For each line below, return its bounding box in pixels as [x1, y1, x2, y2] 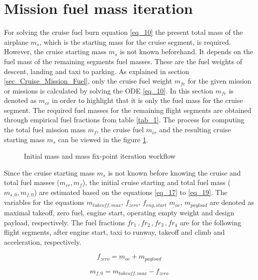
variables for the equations [4, 197, 85, 207]
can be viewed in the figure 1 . [58, 134, 148, 144]
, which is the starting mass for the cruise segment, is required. [39, 36, 231, 47]
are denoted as [209, 197, 254, 207]
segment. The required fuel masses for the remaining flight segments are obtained [4, 104, 252, 115]
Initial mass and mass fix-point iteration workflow [24, 151, 175, 161]
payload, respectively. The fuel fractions [4, 217, 125, 227]
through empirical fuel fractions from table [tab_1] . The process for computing [4, 114, 245, 125]
